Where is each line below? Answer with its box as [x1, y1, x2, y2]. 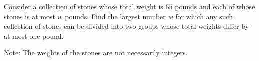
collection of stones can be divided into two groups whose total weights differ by [4, 21, 249, 31]
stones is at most [4, 11, 55, 21]
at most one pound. [4, 30, 64, 41]
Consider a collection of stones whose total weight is [4, 1, 163, 11]
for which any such [175, 11, 233, 21]
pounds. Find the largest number [65, 11, 166, 21]
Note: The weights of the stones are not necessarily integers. [4, 47, 188, 58]
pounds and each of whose [175, 1, 255, 11]
